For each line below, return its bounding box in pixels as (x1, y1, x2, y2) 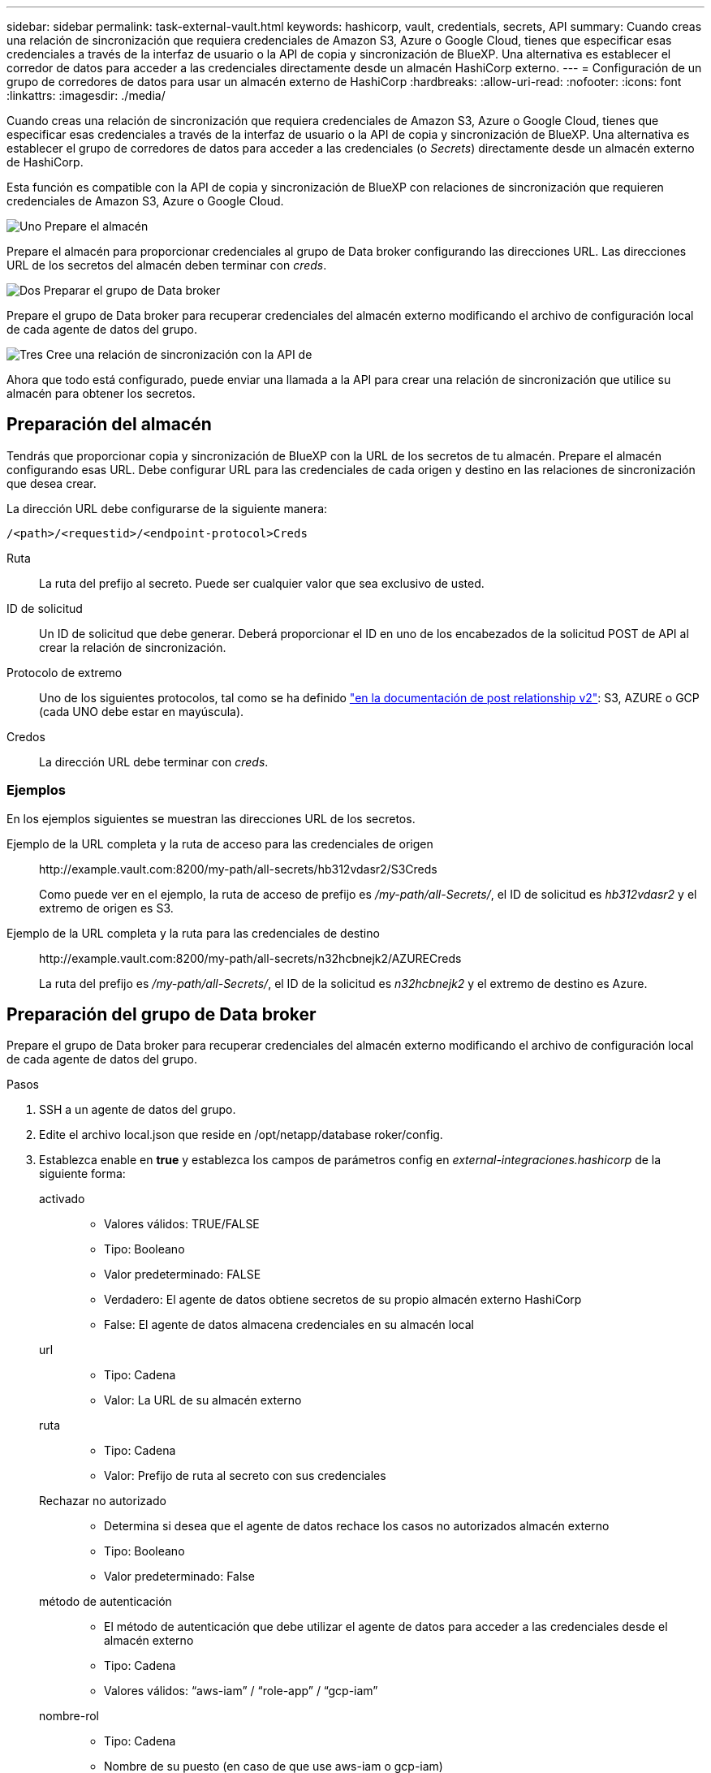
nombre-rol (39, 1709, 99, 1723)
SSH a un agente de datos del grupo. (39, 1102, 236, 1117)
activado (39, 1192, 85, 1206)
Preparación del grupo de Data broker (6, 1004, 317, 1025)
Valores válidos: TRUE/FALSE (104, 1217, 260, 1232)
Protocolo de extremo (6, 665, 123, 679)
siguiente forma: (39, 1167, 126, 1181)
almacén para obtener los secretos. (6, 386, 196, 400)
